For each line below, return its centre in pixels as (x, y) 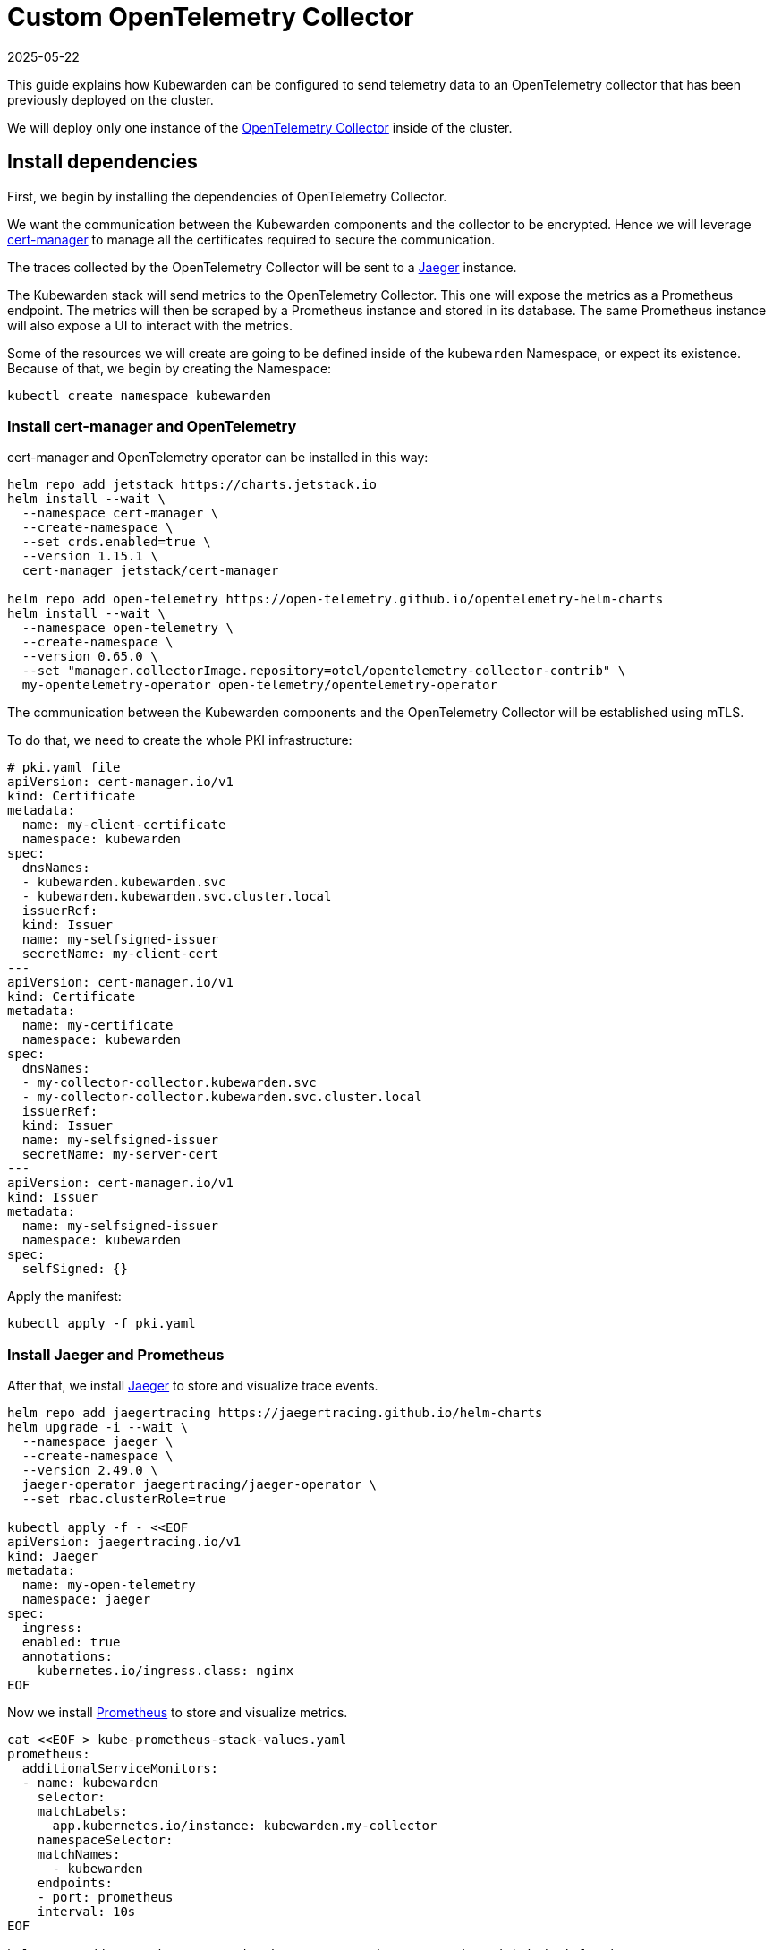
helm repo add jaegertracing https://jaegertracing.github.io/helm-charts (275, 1413)
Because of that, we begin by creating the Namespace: (170, 368)
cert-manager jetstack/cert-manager (150, 571)
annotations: (68, 1657)
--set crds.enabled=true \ (116, 542)
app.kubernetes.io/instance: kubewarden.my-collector (245, 1826)
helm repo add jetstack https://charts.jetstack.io (192, 485)
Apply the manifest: (64, 1296)
